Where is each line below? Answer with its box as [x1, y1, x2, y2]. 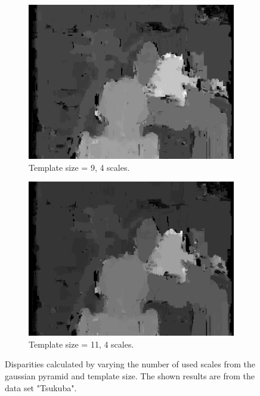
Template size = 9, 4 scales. [29, 161, 130, 173]
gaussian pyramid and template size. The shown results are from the [5, 369, 255, 382]
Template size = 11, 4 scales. [29, 337, 134, 350]
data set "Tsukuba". [5, 381, 77, 394]
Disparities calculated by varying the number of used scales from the [5, 358, 255, 370]
